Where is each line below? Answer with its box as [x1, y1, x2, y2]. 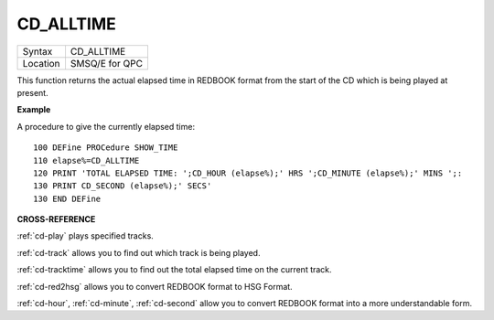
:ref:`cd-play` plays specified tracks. [16, 230, 155, 241]
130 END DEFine [33, 193, 102, 204]
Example [16, 104, 51, 115]
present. [16, 87, 49, 98]
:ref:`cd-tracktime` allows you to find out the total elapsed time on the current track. [16, 264, 333, 275]
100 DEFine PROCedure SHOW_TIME [33, 143, 178, 153]
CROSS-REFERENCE [16, 214, 96, 225]
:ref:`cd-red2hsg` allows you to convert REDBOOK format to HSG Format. [16, 281, 293, 292]
